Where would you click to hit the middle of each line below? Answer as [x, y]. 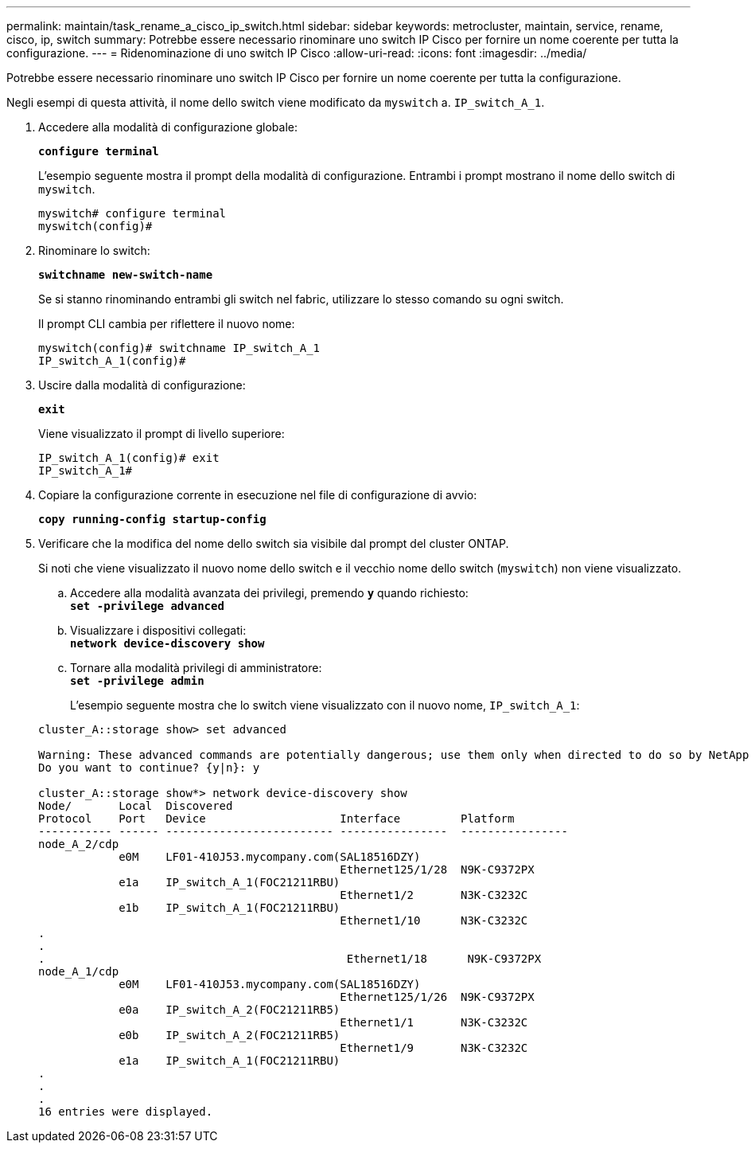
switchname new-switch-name [126, 275]
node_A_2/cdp [79, 844]
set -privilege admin [137, 681]
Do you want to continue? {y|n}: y [149, 768]
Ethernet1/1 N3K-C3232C [434, 1022]
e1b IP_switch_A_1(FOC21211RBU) [230, 908]
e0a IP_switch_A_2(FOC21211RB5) [230, 1010]
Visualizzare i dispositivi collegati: [158, 630]
